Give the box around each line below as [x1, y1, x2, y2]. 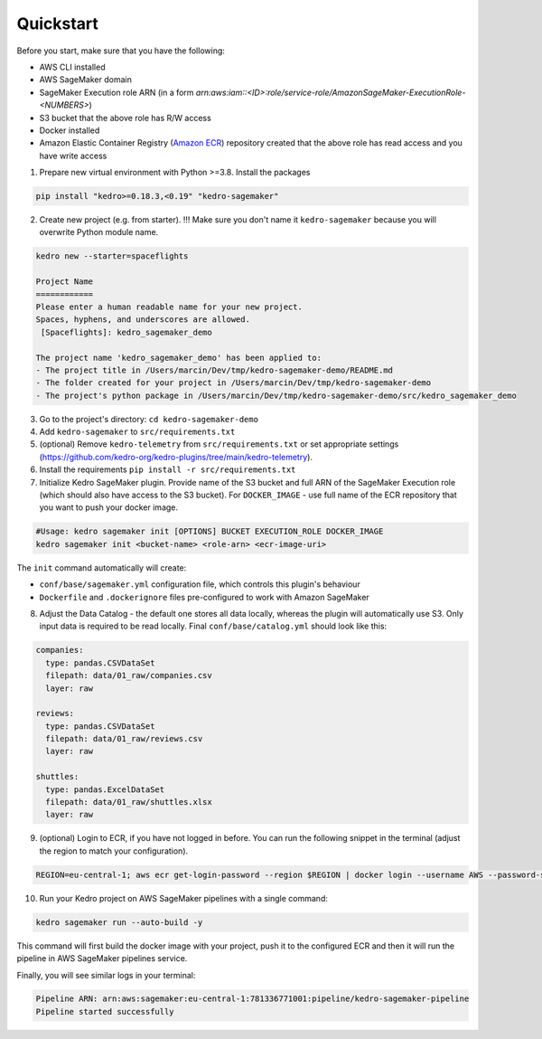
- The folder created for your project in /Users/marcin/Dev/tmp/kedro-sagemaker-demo [35, 378, 432, 388]
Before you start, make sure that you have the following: [16, 45, 226, 56]
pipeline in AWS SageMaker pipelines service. [16, 953, 188, 964]
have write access [39, 150, 107, 161]
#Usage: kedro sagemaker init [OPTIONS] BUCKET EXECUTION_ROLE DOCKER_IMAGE [35, 526, 384, 537]
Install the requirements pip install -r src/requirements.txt [39, 464, 296, 475]
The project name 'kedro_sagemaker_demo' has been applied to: [35, 353, 322, 363]
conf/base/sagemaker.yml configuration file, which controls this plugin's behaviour [39, 579, 360, 590]
